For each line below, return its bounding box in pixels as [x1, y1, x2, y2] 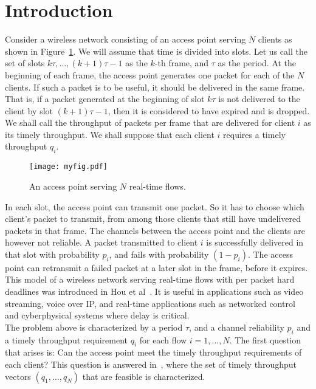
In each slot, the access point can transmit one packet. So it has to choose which [5, 200, 304, 213]
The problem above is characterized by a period [5, 320, 183, 333]
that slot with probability [5, 247, 100, 260]
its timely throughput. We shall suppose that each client [5, 128, 215, 140]
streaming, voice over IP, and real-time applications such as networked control [5, 297, 295, 309]
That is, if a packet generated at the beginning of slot [5, 92, 205, 105]
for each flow [139, 333, 187, 346]
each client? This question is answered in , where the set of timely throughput [5, 358, 297, 371]
